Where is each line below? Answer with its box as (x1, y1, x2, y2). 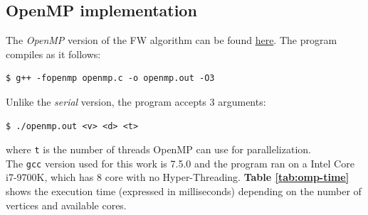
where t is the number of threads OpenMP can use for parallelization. (6, 142, 311, 157)
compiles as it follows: (6, 46, 101, 61)
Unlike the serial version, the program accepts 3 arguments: (6, 94, 266, 109)
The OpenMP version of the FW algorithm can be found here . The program (6, 33, 337, 48)
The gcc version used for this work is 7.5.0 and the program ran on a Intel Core (6, 155, 354, 170)
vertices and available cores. (6, 197, 127, 212)
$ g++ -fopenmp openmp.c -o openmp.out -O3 (6, 73, 215, 84)
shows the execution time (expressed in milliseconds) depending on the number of (6, 184, 362, 199)
